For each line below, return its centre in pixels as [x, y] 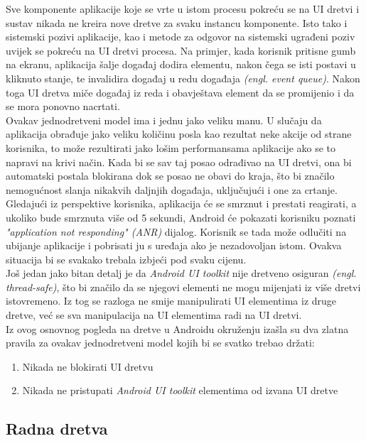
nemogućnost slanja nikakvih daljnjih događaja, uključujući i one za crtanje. [172, 189]
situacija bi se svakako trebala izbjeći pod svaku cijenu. [126, 259]
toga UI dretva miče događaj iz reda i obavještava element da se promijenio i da [180, 92]
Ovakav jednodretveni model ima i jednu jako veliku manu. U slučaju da [164, 120]
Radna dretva [57, 429]
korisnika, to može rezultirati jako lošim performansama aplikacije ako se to [171, 147]
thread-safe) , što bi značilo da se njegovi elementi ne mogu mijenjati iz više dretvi [183, 287]
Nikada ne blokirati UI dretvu [88, 366]
